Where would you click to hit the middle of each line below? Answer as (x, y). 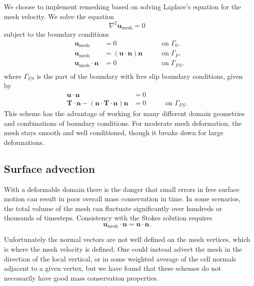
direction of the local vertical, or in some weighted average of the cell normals (120, 258)
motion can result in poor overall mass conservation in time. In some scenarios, (122, 199)
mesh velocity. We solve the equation (59, 16)
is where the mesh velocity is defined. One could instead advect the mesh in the (123, 249)
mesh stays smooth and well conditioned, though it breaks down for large (114, 132)
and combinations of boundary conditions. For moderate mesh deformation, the (123, 123)
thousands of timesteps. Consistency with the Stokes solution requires (108, 218)
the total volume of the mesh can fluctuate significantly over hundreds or (113, 208)
